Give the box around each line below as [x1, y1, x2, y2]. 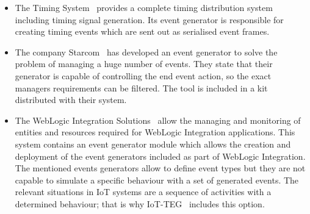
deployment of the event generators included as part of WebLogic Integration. [15, 149, 306, 162]
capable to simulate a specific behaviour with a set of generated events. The [15, 173, 299, 186]
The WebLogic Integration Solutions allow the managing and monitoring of [15, 113, 301, 126]
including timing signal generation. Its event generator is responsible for [15, 13, 284, 26]
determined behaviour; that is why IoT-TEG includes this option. [15, 197, 265, 210]
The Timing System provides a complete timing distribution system [15, 1, 273, 13]
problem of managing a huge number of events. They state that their [15, 57, 273, 70]
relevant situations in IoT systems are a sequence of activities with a [15, 185, 272, 198]
